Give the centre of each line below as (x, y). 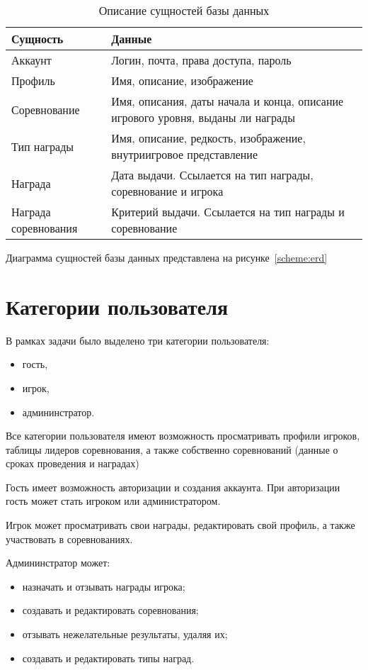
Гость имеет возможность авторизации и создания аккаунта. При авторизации (173, 487)
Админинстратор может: (58, 563)
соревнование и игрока (167, 191)
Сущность (38, 39)
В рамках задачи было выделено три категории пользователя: (138, 340)
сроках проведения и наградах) (73, 463)
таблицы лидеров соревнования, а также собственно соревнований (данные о (172, 449)
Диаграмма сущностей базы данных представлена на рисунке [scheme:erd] (167, 257)
